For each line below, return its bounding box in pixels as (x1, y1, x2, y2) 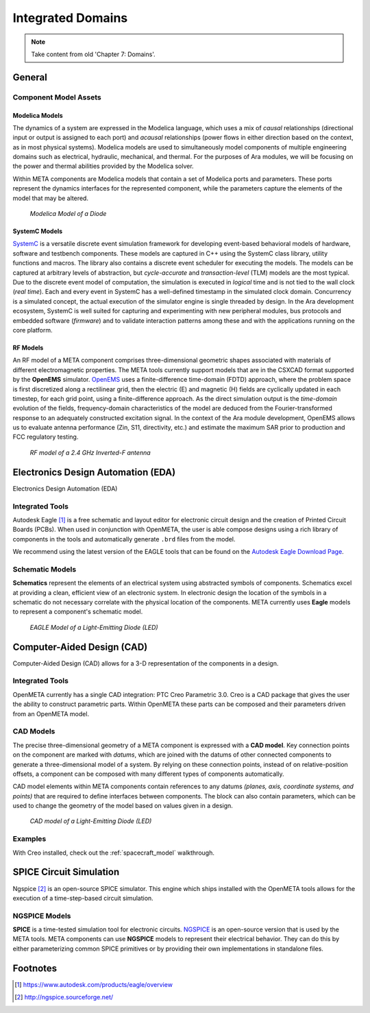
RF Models (12, 343, 44, 352)
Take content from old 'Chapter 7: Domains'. (31, 50, 156, 58)
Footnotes (12, 962, 58, 974)
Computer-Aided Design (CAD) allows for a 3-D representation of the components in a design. (12, 659, 279, 668)
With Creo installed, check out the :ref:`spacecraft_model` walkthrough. (12, 849, 215, 857)
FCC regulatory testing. (12, 432, 79, 441)
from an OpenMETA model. (12, 709, 89, 718)
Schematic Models (12, 564, 77, 574)
